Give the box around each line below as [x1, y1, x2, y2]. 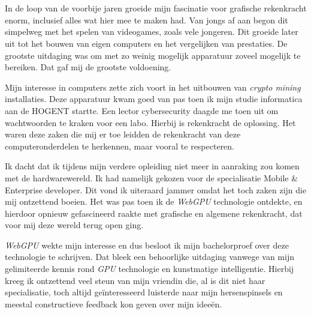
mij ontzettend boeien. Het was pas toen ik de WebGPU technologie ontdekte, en [5, 195, 303, 208]
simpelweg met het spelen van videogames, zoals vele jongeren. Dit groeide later [5, 25, 298, 38]
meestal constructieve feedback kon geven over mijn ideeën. [5, 297, 222, 310]
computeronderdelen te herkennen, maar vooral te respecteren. [5, 139, 235, 152]
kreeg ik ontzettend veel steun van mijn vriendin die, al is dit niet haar [5, 274, 265, 286]
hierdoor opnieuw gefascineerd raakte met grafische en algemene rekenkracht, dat [5, 207, 303, 219]
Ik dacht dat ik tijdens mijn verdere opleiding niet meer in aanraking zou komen [5, 160, 300, 172]
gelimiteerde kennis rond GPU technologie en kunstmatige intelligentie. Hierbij [5, 262, 294, 275]
